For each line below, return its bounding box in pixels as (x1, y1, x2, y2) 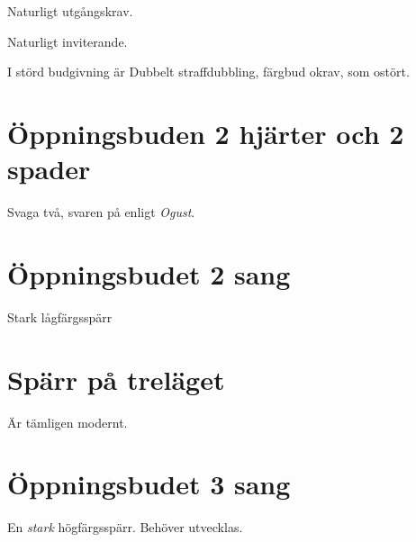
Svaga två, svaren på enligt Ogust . (7, 203, 195, 221)
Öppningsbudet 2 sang (7, 255, 291, 292)
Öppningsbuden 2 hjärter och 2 (7, 114, 404, 151)
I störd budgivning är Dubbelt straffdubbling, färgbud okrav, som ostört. (7, 62, 410, 81)
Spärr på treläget (7, 360, 225, 397)
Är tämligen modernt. (7, 412, 128, 431)
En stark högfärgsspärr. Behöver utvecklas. (7, 518, 243, 537)
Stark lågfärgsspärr (7, 307, 113, 326)
